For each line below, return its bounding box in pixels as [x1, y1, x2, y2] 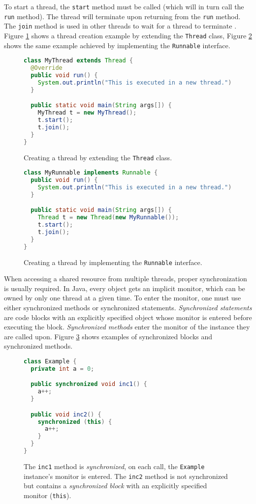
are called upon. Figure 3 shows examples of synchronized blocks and [4, 331, 213, 341]
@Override [31, 64, 63, 72]
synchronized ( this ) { [37, 418, 112, 425]
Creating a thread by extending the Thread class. [24, 152, 172, 162]
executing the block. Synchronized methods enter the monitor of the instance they [4, 322, 250, 332]
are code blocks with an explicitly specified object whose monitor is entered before [4, 312, 252, 322]
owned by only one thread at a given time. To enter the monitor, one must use [4, 293, 241, 303]
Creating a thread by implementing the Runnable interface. [24, 257, 202, 267]
